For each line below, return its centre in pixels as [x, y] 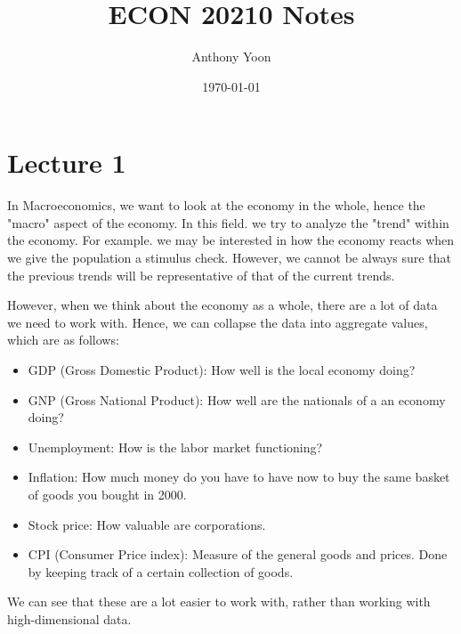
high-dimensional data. [69, 618]
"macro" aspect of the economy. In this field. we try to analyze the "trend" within [228, 222]
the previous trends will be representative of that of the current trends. [201, 275]
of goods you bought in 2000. [107, 494]
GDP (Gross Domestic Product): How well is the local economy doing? [222, 370]
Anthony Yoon [231, 57]
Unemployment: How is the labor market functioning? [175, 447]
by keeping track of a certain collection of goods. [161, 571]
